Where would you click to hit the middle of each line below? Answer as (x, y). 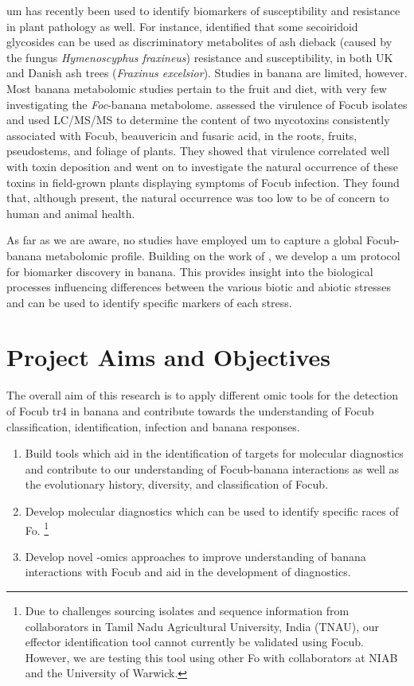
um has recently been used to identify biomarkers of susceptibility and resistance (203, 10)
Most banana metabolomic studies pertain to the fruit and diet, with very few (197, 88)
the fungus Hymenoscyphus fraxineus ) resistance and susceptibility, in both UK (200, 57)
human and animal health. (71, 213)
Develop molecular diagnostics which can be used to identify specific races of (212, 511)
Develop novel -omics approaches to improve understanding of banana (195, 556)
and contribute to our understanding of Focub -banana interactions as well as (212, 468)
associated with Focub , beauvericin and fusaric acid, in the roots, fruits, (182, 135)
